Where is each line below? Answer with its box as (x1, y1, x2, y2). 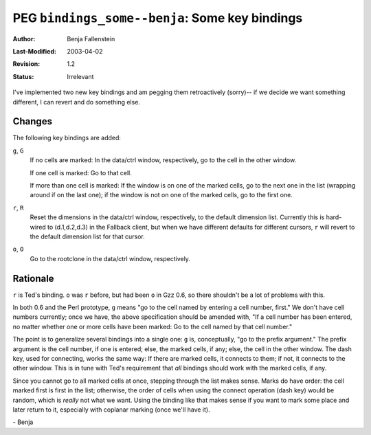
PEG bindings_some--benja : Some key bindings (12, 10, 303, 25)
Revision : (12, 60, 41, 68)
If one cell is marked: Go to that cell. (30, 168, 132, 177)
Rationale (12, 272, 54, 285)
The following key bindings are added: (12, 134, 122, 142)
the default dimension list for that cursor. (30, 232, 146, 241)
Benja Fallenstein (67, 34, 115, 43)
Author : (12, 34, 36, 43)
